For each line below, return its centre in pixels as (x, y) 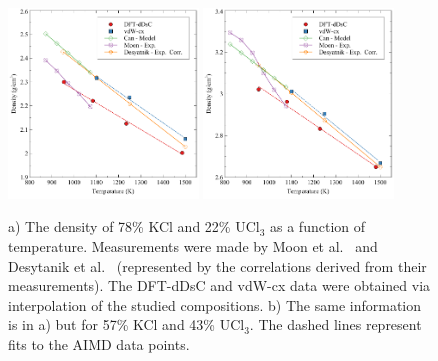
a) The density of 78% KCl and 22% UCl (134, 226)
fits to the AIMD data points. (99, 343)
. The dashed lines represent (335, 324)
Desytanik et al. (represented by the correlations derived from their (217, 265)
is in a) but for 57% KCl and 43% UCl (126, 324)
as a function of (317, 226)
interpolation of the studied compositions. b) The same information (215, 304)
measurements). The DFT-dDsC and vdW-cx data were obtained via (219, 285)
